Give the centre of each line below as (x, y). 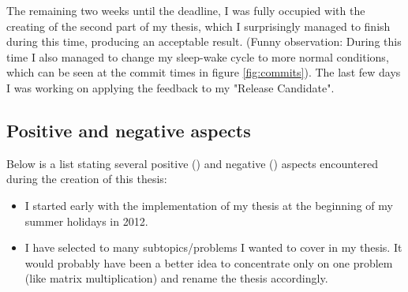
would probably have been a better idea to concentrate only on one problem (209, 262)
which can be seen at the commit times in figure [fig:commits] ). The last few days (204, 72)
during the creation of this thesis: (87, 179)
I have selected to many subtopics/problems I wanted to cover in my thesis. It (213, 247)
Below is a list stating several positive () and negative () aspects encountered (192, 163)
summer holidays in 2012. (86, 221)
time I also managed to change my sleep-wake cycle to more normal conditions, (198, 56)
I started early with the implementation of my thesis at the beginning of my (209, 205)
